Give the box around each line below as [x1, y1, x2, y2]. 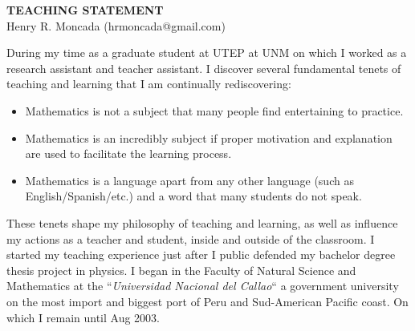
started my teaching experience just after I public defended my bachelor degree [6, 246, 396, 263]
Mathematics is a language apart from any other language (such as [25, 172, 354, 188]
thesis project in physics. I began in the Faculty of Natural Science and [6, 261, 356, 278]
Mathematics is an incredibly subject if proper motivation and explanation [25, 129, 393, 146]
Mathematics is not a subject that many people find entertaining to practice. [25, 102, 404, 119]
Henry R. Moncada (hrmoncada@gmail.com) [6, 17, 226, 34]
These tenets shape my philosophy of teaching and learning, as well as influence [6, 214, 398, 231]
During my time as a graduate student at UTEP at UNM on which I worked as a [6, 44, 407, 61]
